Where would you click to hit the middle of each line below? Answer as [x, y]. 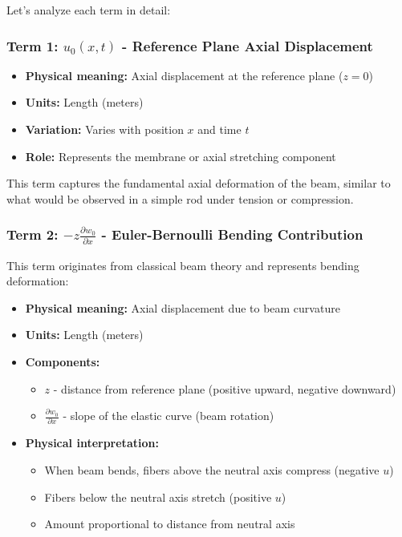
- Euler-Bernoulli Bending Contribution [232, 234]
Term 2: [32, 234]
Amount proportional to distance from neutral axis [170, 524]
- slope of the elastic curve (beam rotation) [169, 416]
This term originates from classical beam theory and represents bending [183, 265]
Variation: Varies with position [104, 129]
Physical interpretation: [92, 443]
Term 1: [32, 45]
